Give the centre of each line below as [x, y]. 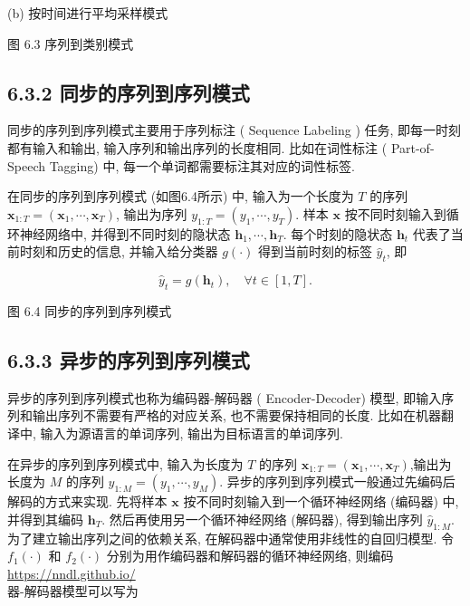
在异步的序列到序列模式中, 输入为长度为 [125, 463]
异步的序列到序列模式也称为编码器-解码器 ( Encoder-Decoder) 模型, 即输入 [225, 397]
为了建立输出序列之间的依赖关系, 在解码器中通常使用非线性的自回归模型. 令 [231, 538]
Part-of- [412, 147]
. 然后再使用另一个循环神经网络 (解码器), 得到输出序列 [262, 519]
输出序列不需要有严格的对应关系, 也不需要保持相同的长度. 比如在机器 [237, 415]
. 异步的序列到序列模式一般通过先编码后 [337, 481]
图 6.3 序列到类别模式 [71, 43]
